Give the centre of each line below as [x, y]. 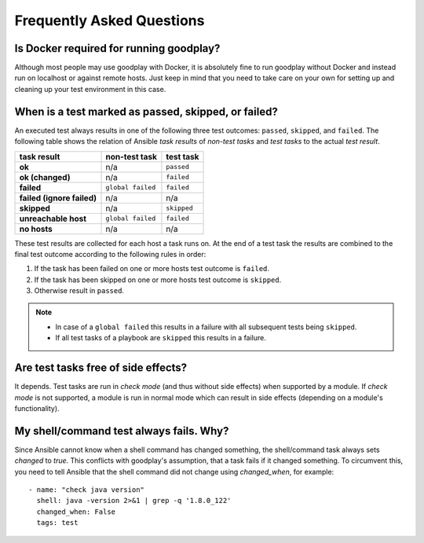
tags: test [57, 523]
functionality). [37, 408]
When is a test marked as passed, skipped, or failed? [146, 111]
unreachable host [53, 218]
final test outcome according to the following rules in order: [110, 254]
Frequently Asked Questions [110, 20]
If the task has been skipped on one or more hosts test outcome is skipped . [158, 280]
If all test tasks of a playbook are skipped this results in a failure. [161, 338]
